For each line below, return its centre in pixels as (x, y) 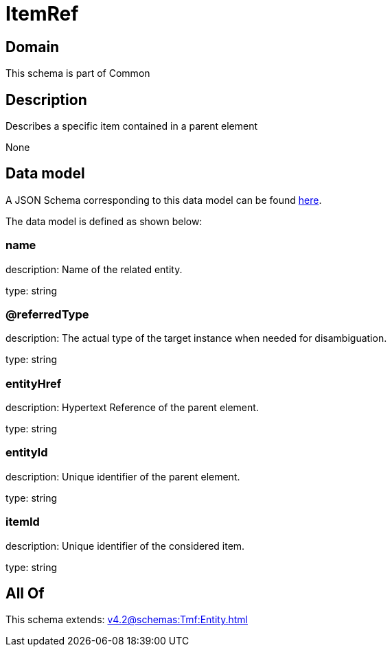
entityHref (34, 383)
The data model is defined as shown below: (104, 221)
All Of (25, 594)
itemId (23, 522)
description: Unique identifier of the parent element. (123, 476)
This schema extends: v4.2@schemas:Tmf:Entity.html (127, 620)
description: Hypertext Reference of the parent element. (132, 408)
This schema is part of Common (78, 73)
